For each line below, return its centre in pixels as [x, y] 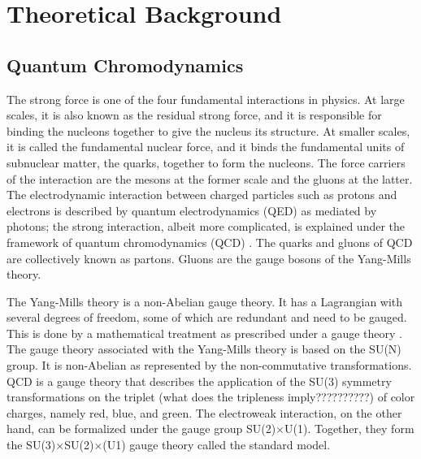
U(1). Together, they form [349, 429]
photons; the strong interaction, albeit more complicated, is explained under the [206, 226]
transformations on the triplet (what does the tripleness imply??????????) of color [211, 397]
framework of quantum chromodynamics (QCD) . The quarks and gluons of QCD [210, 242]
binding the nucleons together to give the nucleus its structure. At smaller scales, [208, 130]
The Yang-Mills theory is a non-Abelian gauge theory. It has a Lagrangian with [205, 301]
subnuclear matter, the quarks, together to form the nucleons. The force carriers [206, 162]
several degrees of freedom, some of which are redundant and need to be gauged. [207, 317]
